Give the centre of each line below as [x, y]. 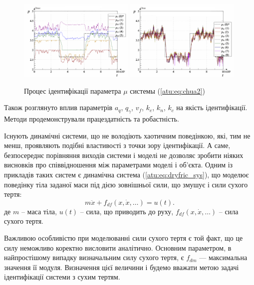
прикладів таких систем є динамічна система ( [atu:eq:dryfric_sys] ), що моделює [127, 175]
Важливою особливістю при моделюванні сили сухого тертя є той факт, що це [124, 238]
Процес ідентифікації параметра [73, 90]
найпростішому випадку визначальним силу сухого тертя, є [94, 257]
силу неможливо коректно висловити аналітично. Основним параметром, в [118, 247]
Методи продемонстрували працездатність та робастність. [92, 119]
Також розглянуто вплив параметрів [58, 107]
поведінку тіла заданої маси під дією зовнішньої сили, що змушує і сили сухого [126, 184]
